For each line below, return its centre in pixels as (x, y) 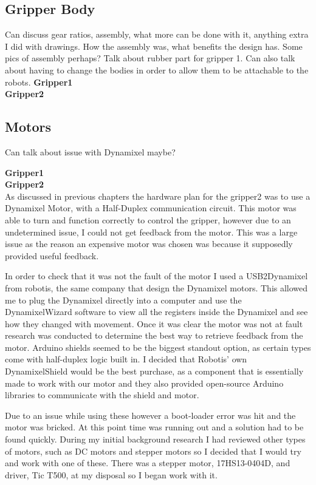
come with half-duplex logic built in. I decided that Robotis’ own (126, 359)
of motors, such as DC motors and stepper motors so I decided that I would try (153, 451)
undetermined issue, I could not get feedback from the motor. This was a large (151, 232)
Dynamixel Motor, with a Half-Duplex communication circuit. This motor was (151, 208)
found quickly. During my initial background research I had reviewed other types (155, 439)
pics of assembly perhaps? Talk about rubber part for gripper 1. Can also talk (150, 58)
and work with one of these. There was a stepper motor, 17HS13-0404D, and (148, 463)
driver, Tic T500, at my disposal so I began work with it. (111, 474)
